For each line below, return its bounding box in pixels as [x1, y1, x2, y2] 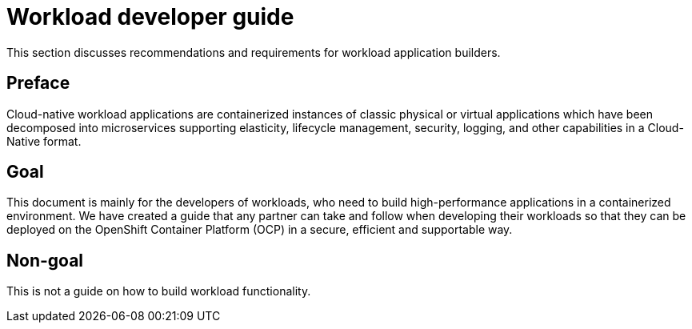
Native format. [6, 134, 82, 148]
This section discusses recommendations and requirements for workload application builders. [6, 45, 501, 59]
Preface [6, 73, 70, 94]
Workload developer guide [6, 3, 294, 30]
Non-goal [6, 250, 84, 271]
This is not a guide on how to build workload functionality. [6, 284, 311, 299]
